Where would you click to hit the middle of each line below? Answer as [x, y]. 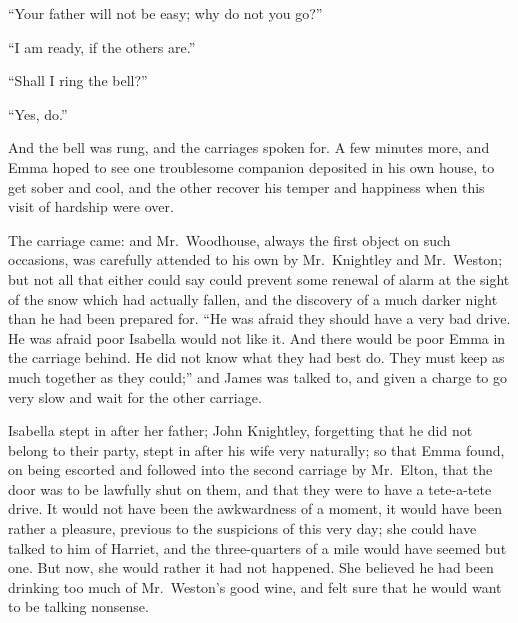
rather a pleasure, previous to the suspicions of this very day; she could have [242, 528]
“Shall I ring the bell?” [78, 80]
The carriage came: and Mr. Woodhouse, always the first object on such [229, 239]
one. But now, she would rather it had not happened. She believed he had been [251, 567]
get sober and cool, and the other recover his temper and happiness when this [246, 186]
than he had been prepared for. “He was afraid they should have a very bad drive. [259, 318]
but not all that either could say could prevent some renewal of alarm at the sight [259, 278]
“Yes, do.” [38, 113]
